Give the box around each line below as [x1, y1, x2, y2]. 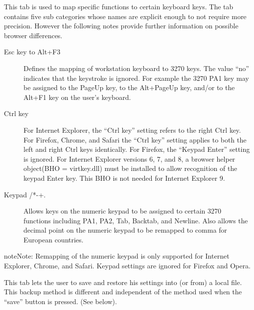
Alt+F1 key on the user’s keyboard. [23, 92, 131, 102]
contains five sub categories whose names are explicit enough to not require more [4, 11, 247, 21]
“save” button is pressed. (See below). [4, 296, 117, 306]
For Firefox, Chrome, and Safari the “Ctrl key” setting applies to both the [23, 134, 247, 144]
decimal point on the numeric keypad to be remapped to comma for [23, 225, 227, 235]
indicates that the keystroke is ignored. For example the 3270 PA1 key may [23, 72, 249, 83]
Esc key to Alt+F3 [4, 47, 61, 57]
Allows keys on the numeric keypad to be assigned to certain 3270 [23, 206, 222, 216]
